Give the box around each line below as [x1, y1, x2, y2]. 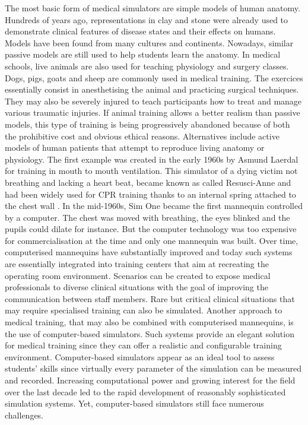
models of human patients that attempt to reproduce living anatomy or [5, 141, 265, 154]
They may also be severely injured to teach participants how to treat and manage [5, 94, 302, 107]
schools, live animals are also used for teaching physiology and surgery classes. [5, 59, 289, 72]
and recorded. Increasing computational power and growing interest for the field [5, 374, 296, 386]
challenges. [5, 408, 44, 421]
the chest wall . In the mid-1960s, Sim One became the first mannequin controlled [5, 199, 303, 212]
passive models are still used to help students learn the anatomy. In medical [5, 48, 281, 61]
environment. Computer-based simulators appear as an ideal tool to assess [5, 350, 275, 363]
